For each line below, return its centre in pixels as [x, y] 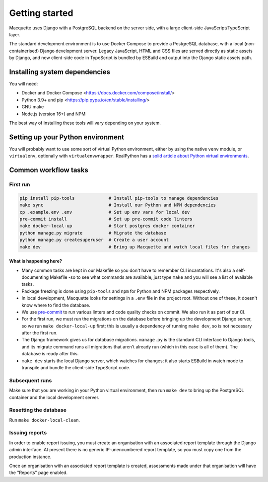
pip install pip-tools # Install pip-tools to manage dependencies [119, 198]
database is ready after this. [50, 354]
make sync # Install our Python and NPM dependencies [118, 205]
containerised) [24, 51]
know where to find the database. [56, 305]
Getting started [41, 13]
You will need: [24, 84]
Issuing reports [28, 433]
